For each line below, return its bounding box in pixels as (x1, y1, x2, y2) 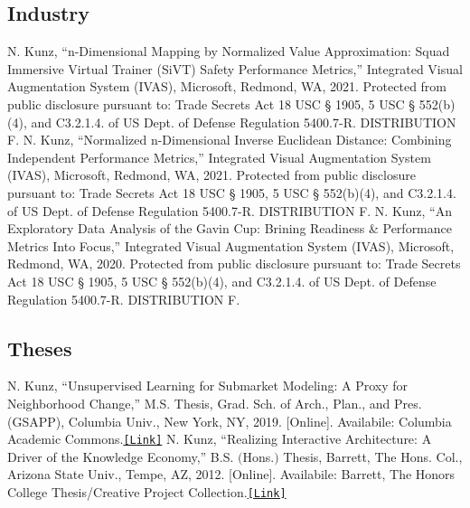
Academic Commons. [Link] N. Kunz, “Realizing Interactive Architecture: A (7, 429, 432, 448)
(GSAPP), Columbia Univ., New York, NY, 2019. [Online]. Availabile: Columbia (7, 411, 452, 430)
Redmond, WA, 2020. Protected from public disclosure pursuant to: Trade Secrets (7, 254, 461, 273)
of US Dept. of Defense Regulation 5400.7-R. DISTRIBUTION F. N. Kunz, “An (7, 201, 453, 220)
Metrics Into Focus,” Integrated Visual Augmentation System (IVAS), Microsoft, (7, 236, 455, 255)
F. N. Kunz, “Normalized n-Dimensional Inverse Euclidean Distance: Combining (7, 130, 452, 149)
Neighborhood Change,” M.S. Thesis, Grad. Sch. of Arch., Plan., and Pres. (7, 393, 422, 412)
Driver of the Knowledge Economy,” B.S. (7, 447, 234, 466)
